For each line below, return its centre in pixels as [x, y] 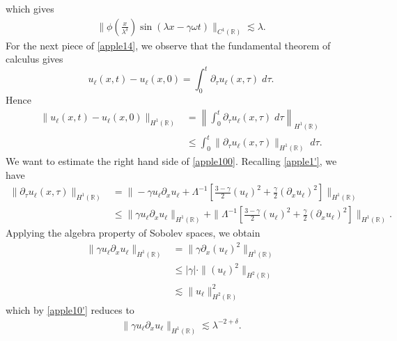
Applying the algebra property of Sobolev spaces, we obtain [133, 232]
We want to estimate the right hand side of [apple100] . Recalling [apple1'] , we [171, 160]
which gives [30, 8]
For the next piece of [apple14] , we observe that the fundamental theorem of [168, 45]
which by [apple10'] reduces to [70, 309]
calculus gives [34, 59]
